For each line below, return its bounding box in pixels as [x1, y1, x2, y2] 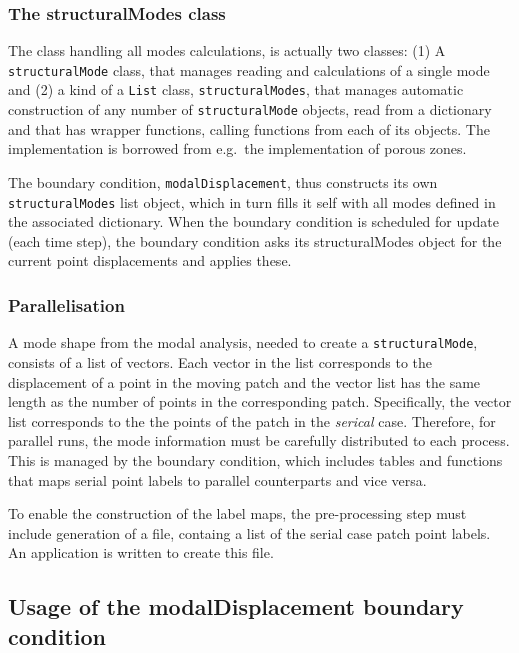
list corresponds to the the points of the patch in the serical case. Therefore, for [8, 410, 496, 431]
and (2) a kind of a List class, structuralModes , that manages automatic [8, 79, 464, 100]
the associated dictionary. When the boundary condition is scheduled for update [8, 211, 499, 232]
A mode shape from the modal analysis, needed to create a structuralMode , [8, 332, 478, 353]
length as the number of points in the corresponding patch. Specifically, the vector [8, 391, 512, 412]
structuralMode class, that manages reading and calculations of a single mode [8, 59, 490, 80]
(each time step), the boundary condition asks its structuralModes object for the [8, 230, 502, 251]
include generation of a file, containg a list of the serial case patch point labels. [8, 522, 491, 543]
